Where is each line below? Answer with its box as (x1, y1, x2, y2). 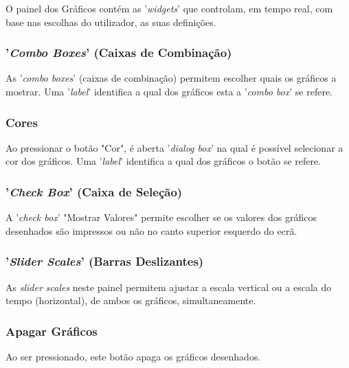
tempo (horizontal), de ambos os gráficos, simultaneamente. (5, 293, 256, 308)
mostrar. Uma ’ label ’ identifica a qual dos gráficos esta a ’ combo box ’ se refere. (5, 84, 333, 98)
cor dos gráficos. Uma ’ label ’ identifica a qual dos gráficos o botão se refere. (5, 154, 322, 168)
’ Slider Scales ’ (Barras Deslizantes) (5, 253, 204, 270)
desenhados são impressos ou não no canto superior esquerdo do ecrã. (5, 223, 297, 238)
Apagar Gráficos (5, 322, 98, 339)
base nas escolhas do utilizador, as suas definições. (5, 14, 216, 29)
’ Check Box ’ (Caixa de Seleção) (5, 183, 183, 200)
